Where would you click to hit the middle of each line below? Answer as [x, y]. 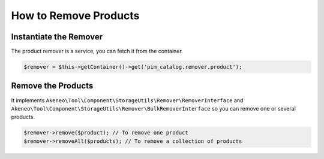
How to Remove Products [75, 16]
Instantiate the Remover [57, 37]
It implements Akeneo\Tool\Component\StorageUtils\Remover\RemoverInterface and [127, 100]
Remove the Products [52, 86]
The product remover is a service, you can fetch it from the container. [97, 51]
